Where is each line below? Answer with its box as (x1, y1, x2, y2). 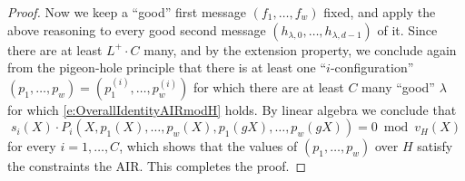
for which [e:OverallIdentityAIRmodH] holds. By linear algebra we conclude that (7, 100, 457, 119)
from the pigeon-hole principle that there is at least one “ (7, 58, 327, 77)
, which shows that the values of (119, 137, 298, 156)
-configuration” (330, 58, 414, 77)
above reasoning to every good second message (7, 20, 266, 39)
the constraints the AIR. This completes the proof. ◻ (7, 157, 307, 176)
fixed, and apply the (323, 3, 436, 21)
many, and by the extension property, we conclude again (143, 40, 457, 59)
